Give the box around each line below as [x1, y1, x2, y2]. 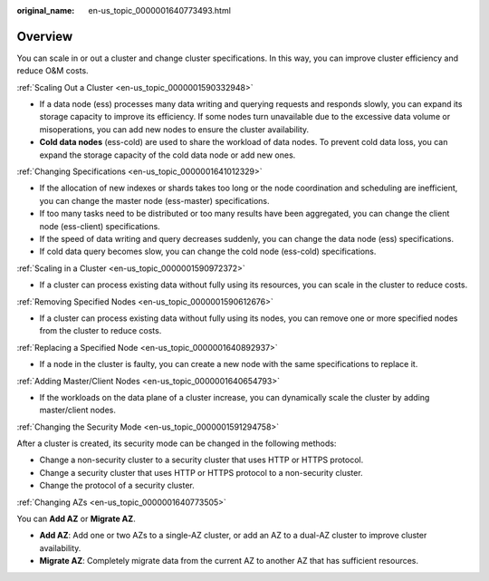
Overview [16, 28, 73, 44]
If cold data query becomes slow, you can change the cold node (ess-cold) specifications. [39, 246, 377, 257]
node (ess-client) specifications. [39, 220, 160, 231]
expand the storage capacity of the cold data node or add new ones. [39, 150, 296, 160]
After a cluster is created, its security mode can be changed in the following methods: [16, 438, 337, 449]
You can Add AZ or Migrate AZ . [16, 513, 136, 525]
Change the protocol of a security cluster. [39, 480, 195, 491]
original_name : [16, 5, 75, 15]
